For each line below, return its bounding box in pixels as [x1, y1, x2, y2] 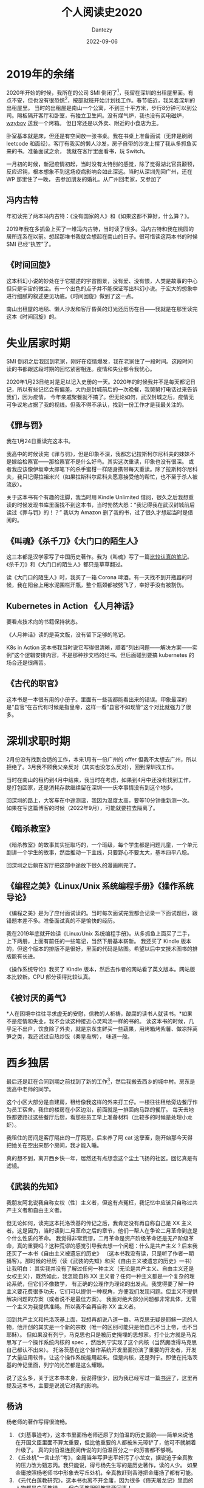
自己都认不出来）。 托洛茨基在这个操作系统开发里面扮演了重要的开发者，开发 [6, 1346, 197, 1353]
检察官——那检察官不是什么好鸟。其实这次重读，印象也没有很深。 [22, 458, 187, 465]
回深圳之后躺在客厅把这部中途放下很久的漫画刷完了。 [6, 861, 140, 869]
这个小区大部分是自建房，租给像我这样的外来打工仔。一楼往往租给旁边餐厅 [6, 1098, 192, 1106]
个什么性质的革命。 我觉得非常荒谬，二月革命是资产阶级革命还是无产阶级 [6, 1234, 189, 1242]
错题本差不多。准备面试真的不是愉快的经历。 [6, 917, 118, 925]
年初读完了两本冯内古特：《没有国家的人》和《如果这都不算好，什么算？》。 [6, 212, 192, 219]
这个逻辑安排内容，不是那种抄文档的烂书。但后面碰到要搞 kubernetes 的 [14, 651, 194, 659]
